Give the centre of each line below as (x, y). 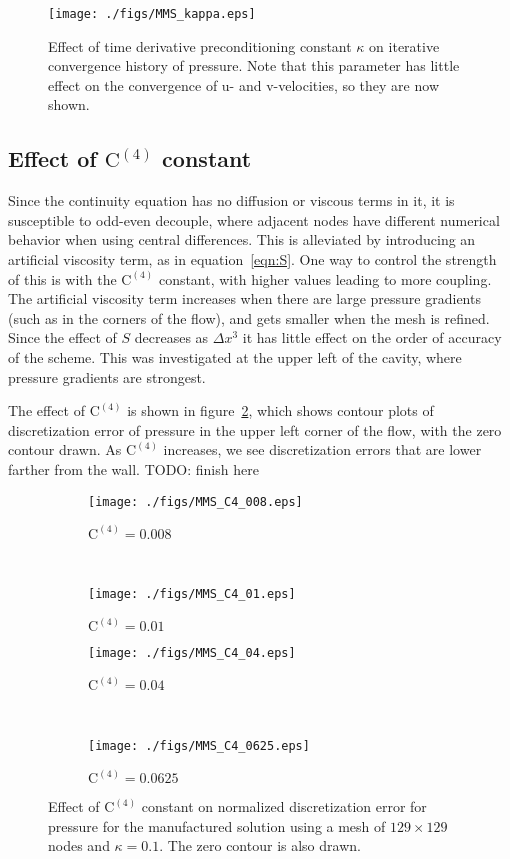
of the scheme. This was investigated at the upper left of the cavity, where (235, 356)
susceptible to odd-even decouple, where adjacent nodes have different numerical (254, 219)
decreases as (171, 337)
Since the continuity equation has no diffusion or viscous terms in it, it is (231, 200)
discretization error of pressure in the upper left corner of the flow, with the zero (255, 429)
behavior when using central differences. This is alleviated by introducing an (242, 239)
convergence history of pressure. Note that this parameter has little (254, 65)
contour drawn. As (65, 449)
